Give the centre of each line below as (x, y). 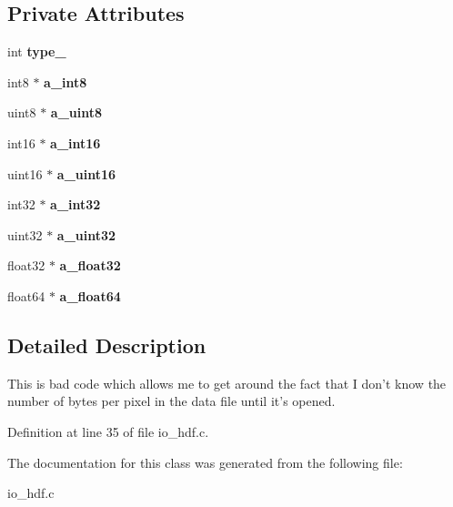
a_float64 (90, 295)
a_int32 (75, 204)
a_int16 (75, 142)
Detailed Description (107, 345)
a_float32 (90, 265)
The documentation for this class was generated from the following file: (205, 462)
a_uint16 (86, 173)
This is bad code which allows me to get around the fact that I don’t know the (227, 383)
